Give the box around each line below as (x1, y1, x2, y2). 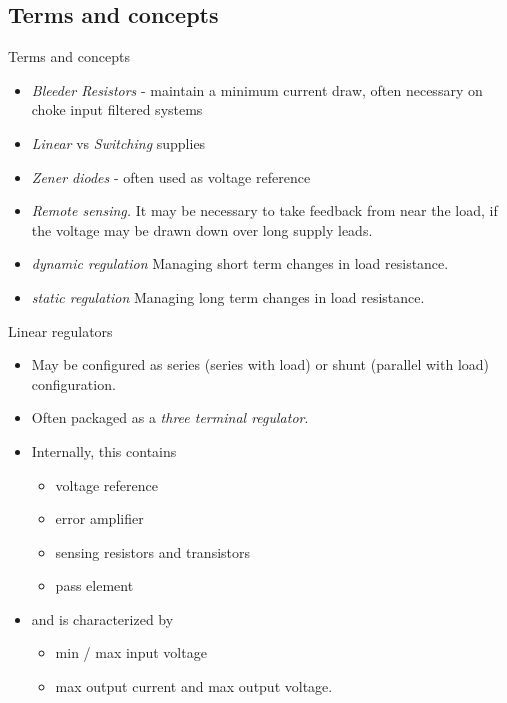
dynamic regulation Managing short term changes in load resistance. (31, 253, 449, 274)
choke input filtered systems (31, 99, 203, 120)
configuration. (31, 373, 116, 394)
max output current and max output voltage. (55, 676, 333, 697)
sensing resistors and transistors (55, 541, 251, 562)
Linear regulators (8, 320, 113, 341)
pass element (55, 575, 134, 596)
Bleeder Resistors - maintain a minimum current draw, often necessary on (31, 79, 483, 100)
